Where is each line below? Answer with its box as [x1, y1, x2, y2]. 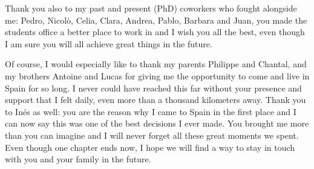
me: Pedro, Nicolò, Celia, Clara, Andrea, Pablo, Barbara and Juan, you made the [5, 13, 307, 26]
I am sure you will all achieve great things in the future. [5, 37, 212, 50]
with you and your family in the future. [5, 153, 151, 165]
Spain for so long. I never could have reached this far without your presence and [5, 81, 302, 94]
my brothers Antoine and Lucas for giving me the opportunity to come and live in [5, 69, 310, 82]
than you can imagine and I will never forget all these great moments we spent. [5, 128, 299, 141]
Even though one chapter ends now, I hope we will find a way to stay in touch [5, 141, 295, 153]
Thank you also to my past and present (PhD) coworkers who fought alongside [5, 2, 297, 14]
